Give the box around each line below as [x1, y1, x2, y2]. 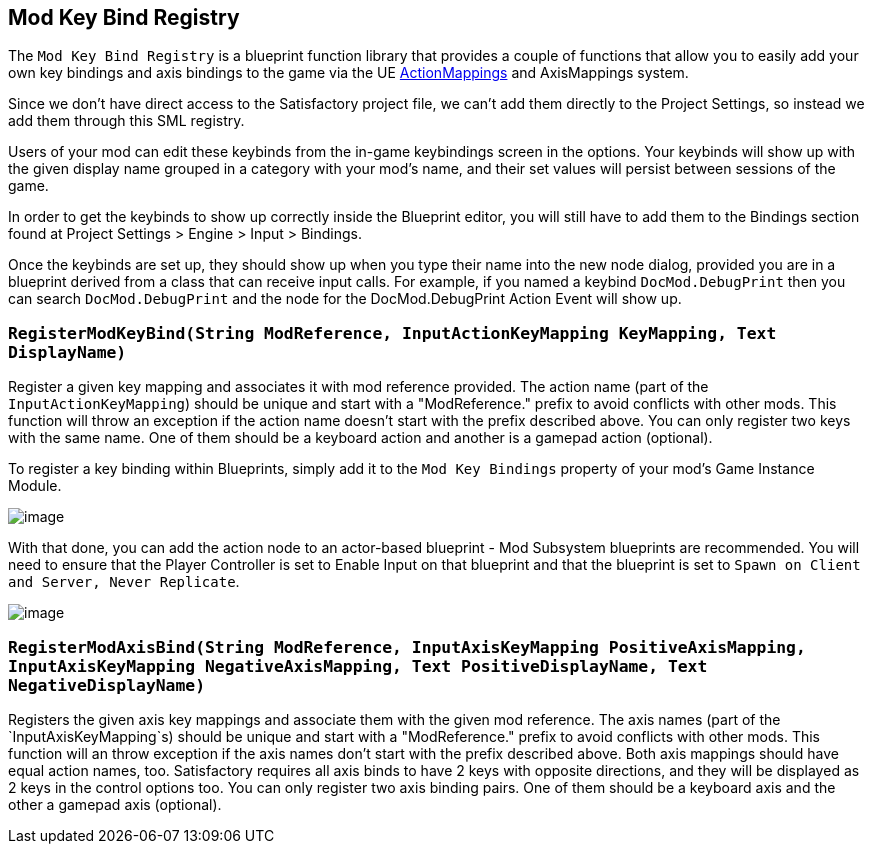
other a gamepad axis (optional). [8, 795, 222, 813]
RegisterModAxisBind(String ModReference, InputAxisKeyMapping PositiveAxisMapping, [8, 637, 806, 657]
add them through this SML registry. [8, 112, 245, 130]
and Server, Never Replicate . [8, 573, 240, 591]
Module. [8, 477, 62, 495]
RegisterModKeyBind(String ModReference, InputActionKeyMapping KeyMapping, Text [8, 323, 777, 343]
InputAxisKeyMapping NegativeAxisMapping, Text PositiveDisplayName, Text [8, 656, 708, 676]
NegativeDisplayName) [8, 675, 205, 695]
